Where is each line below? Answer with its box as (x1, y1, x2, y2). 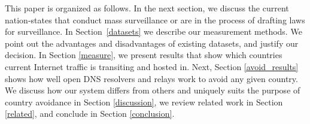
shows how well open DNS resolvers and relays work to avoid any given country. (5, 72, 298, 84)
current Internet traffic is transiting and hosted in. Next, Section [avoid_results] (5, 60, 299, 72)
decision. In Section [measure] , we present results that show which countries (5, 49, 282, 61)
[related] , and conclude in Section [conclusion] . (5, 107, 175, 120)
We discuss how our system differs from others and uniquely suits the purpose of (5, 84, 300, 96)
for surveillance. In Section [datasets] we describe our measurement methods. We (5, 25, 302, 38)
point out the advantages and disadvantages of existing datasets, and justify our (5, 37, 299, 49)
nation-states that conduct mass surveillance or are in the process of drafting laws (5, 13, 305, 26)
